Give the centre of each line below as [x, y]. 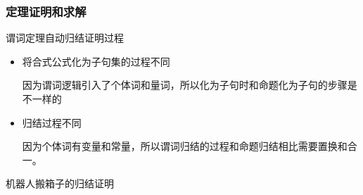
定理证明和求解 [46, 11]
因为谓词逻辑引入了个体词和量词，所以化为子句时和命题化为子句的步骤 [185, 85]
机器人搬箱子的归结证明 [60, 183]
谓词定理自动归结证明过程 [65, 38]
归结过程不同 [52, 122]
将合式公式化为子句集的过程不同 [96, 61]
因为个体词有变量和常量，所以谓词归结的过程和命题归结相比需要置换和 [185, 146]
